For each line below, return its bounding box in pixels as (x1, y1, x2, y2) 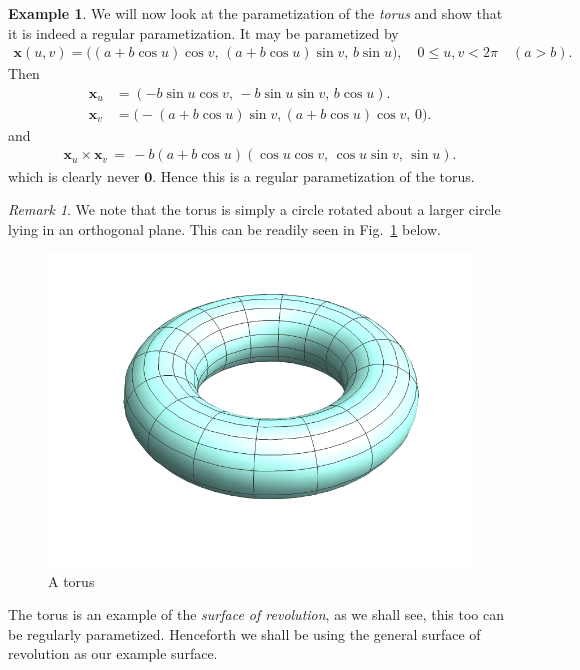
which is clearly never (8, 165, 140, 186)
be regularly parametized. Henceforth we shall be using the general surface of (8, 623, 481, 644)
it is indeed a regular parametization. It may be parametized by (8, 22, 399, 43)
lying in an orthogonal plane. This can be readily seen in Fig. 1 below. (8, 218, 441, 239)
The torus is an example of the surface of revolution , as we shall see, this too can (8, 604, 504, 625)
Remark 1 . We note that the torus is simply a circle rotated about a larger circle (8, 199, 501, 220)
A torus (48, 570, 95, 591)
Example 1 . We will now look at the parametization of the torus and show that (8, 3, 503, 23)
